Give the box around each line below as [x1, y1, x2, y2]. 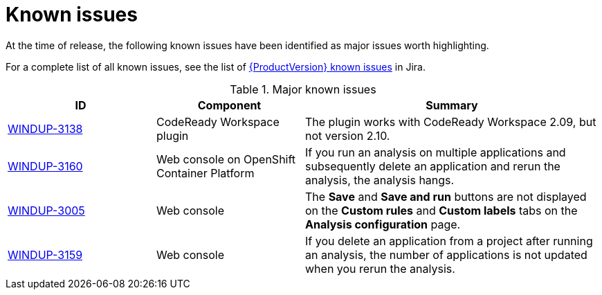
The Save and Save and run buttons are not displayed [305, 189, 587, 204]
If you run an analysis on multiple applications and [305, 145, 566, 159]
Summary [426, 98, 478, 112]
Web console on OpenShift [156, 152, 296, 166]
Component [197, 98, 262, 112]
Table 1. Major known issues [230, 82, 376, 96]
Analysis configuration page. [305, 217, 461, 231]
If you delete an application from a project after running [305, 233, 593, 248]
